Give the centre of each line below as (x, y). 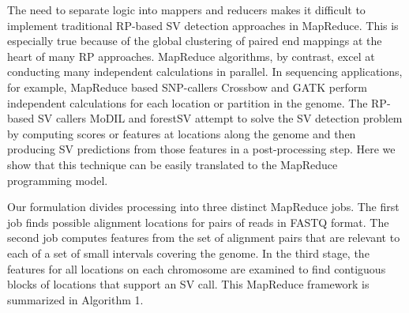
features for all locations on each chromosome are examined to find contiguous (197, 268)
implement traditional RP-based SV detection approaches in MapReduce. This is (203, 25)
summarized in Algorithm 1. (75, 299)
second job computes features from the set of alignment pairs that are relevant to (204, 238)
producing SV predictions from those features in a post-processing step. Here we (201, 149)
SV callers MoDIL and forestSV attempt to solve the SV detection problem (220, 118)
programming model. (58, 180)
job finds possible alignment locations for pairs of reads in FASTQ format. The (198, 222)
